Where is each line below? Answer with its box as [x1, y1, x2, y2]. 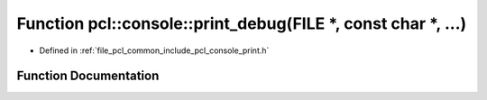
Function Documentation [16, 68, 160, 84]
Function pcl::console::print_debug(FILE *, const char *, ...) [16, 14, 467, 33]
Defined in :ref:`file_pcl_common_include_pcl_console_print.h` [39, 45, 270, 56]
